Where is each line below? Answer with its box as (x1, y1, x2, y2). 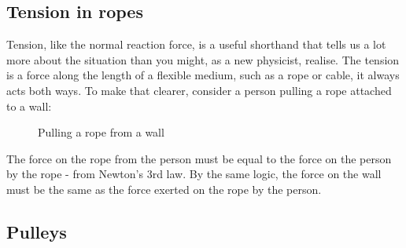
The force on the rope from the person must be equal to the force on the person (6, 150, 392, 166)
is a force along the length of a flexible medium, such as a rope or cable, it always (6, 67, 400, 83)
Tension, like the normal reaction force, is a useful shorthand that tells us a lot (6, 36, 386, 53)
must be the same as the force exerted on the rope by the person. (6, 181, 322, 197)
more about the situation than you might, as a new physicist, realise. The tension (6, 51, 400, 67)
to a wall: (6, 97, 52, 114)
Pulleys (6, 219, 67, 243)
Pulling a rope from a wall (38, 124, 164, 140)
